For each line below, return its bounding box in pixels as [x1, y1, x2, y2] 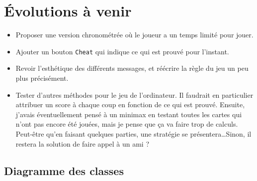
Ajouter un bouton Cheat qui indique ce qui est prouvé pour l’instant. [15, 46, 229, 56]
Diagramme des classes [4, 163, 124, 178]
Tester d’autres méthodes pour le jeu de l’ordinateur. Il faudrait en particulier [15, 89, 254, 100]
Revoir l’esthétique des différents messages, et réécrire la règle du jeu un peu [15, 63, 249, 73]
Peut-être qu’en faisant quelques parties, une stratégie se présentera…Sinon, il [15, 128, 252, 139]
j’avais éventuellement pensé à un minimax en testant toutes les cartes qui [15, 109, 242, 119]
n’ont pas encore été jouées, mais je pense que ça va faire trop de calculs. [15, 119, 238, 129]
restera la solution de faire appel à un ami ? [15, 138, 150, 149]
